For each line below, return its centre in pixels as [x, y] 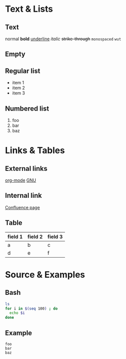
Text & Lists [29, 9]
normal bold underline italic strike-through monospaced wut [63, 39]
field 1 [15, 237]
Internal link [24, 196]
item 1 [18, 83]
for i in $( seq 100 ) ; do [31, 309]
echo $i [17, 313]
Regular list [23, 71]
